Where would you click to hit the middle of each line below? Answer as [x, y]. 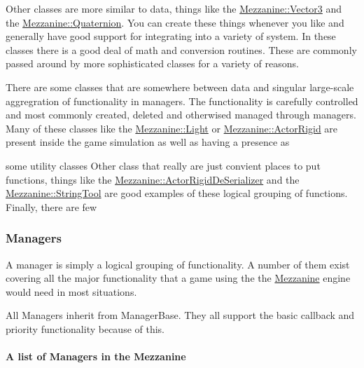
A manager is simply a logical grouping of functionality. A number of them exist [178, 264]
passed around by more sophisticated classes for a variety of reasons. [152, 63]
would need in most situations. [71, 291]
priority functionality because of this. [85, 328]
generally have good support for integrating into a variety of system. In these [171, 36]
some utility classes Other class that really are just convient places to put [163, 165]
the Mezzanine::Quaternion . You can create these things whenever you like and [175, 22]
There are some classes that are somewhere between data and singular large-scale [180, 87]
